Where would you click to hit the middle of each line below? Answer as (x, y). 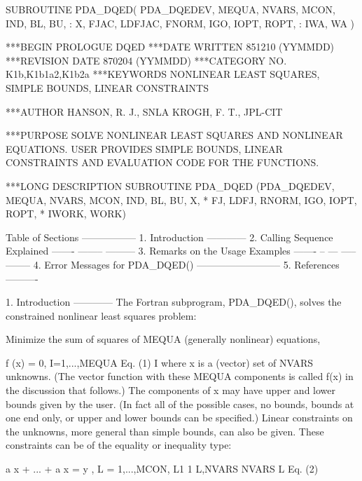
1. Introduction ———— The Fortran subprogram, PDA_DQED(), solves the (174, 302)
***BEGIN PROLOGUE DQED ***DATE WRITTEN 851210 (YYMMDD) (170, 47)
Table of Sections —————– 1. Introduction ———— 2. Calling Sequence (169, 237)
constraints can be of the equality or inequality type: (119, 445)
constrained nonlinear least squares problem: (101, 315)
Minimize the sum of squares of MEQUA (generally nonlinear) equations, (163, 339)
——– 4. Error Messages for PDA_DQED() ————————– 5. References (173, 264)
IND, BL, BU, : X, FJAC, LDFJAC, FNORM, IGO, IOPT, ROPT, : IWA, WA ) (180, 23)
